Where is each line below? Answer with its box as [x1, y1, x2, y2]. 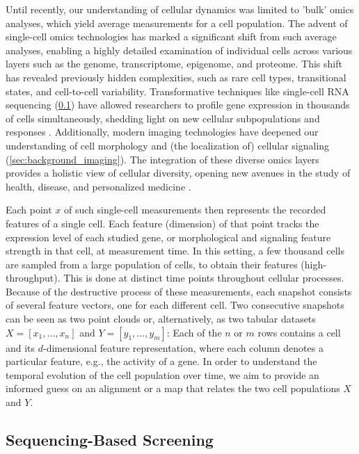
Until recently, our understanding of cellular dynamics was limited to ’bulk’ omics [6, 2, 354, 16]
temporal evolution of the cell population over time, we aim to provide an [6, 367, 319, 382]
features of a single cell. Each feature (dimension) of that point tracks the [6, 216, 319, 230]
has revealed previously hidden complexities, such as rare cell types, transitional [6, 70, 346, 84]
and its [6, 340, 35, 355]
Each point [6, 202, 52, 217]
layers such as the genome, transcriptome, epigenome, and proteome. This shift [6, 56, 342, 71]
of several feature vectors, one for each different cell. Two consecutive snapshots [6, 298, 344, 312]
